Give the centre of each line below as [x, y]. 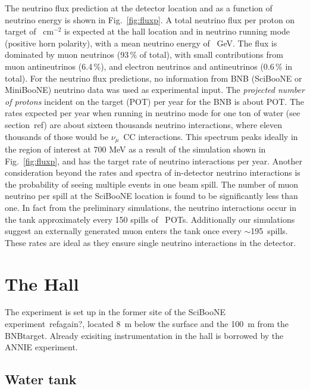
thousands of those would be [57, 136]
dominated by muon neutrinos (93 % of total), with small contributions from [144, 55]
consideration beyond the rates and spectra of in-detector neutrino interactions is [153, 172]
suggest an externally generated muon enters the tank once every [123, 231]
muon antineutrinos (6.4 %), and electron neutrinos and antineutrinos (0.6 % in [149, 66]
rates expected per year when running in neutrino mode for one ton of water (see [153, 113]
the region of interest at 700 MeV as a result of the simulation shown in [135, 149]
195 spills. [269, 231]
